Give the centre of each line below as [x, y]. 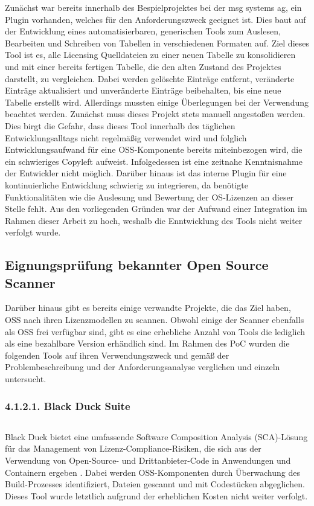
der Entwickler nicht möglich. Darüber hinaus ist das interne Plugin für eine [146, 173]
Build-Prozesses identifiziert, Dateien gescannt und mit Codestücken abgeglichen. [155, 484]
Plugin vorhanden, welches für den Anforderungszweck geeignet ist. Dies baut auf [155, 19]
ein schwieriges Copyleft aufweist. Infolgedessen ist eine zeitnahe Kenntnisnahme [154, 161]
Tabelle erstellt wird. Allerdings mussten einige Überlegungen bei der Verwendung [157, 102]
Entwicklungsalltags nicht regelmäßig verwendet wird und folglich [126, 137]
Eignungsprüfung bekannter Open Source [137, 265]
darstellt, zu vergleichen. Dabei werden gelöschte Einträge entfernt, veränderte [150, 78]
